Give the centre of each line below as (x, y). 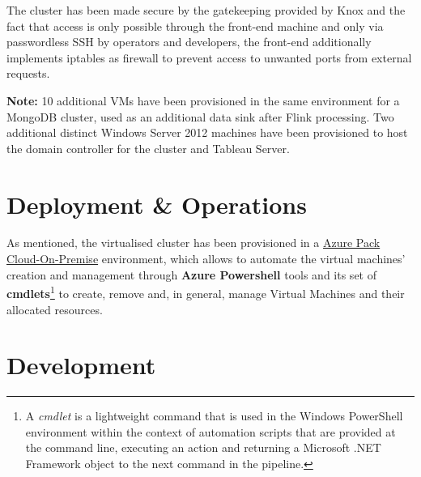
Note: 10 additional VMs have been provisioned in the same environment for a (203, 100)
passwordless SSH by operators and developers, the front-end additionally (189, 42)
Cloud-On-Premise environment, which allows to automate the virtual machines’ (206, 259)
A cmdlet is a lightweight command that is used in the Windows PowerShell (214, 416)
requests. (28, 73)
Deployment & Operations (157, 204)
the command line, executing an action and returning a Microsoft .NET (203, 447)
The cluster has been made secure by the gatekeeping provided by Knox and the (206, 10)
